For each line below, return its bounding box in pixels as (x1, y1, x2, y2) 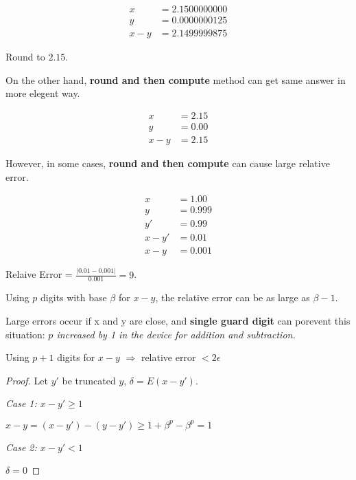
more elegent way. (5, 86, 80, 100)
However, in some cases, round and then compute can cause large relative (5, 155, 330, 170)
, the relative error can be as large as (155, 290, 310, 305)
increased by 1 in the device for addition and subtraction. (56, 327, 296, 341)
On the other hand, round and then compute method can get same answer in (5, 72, 346, 87)
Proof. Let (5, 373, 48, 387)
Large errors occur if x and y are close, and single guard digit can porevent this (5, 314, 351, 328)
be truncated (62, 373, 116, 387)
